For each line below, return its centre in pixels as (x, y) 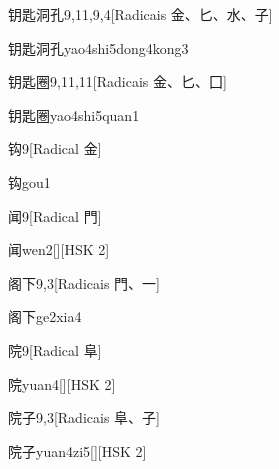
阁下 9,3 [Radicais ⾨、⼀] (84, 282)
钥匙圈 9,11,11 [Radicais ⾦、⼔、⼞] (117, 81)
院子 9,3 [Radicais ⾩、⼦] (84, 417)
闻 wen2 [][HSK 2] (59, 249)
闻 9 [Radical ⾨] (55, 215)
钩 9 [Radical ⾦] (55, 148)
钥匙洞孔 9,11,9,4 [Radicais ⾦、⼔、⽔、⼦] (140, 14)
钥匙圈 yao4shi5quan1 (74, 114)
